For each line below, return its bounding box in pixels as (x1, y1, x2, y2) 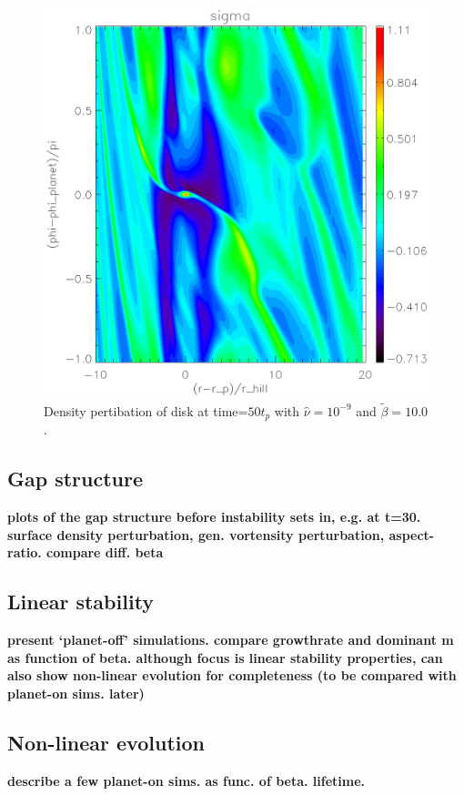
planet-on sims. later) (7, 683, 145, 702)
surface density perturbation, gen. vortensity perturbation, (7, 525, 385, 544)
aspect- (388, 525, 435, 544)
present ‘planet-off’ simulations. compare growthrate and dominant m (7, 630, 454, 649)
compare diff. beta (46, 543, 164, 562)
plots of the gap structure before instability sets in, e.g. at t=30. (7, 507, 421, 526)
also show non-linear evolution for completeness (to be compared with (7, 666, 457, 685)
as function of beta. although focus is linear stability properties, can (7, 648, 443, 667)
